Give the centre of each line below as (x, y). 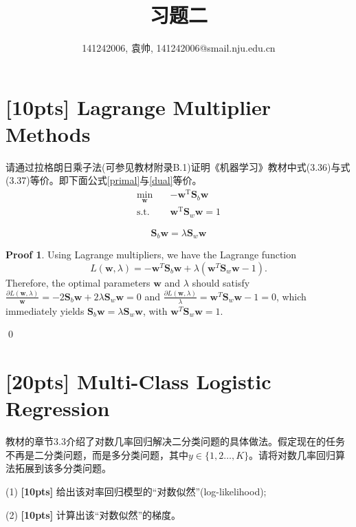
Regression (58, 408)
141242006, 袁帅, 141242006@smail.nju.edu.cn (179, 48)
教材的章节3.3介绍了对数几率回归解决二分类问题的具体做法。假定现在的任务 (175, 441)
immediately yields (45, 310)
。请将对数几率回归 (292, 454)
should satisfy (221, 282)
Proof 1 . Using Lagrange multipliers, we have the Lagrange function (151, 255)
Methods (48, 133)
